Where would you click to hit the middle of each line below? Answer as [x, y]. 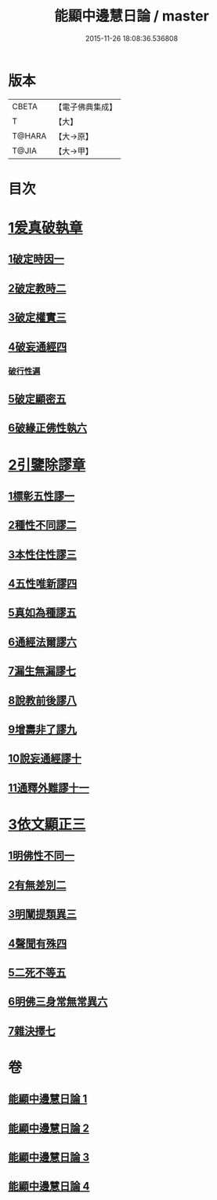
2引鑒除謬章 [47, 465]
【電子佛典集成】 [86, 107]
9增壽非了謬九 [42, 730]
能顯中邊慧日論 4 [49, 1186]
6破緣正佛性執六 [48, 428]
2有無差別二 [37, 885]
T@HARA [29, 136]
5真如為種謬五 [42, 613]
